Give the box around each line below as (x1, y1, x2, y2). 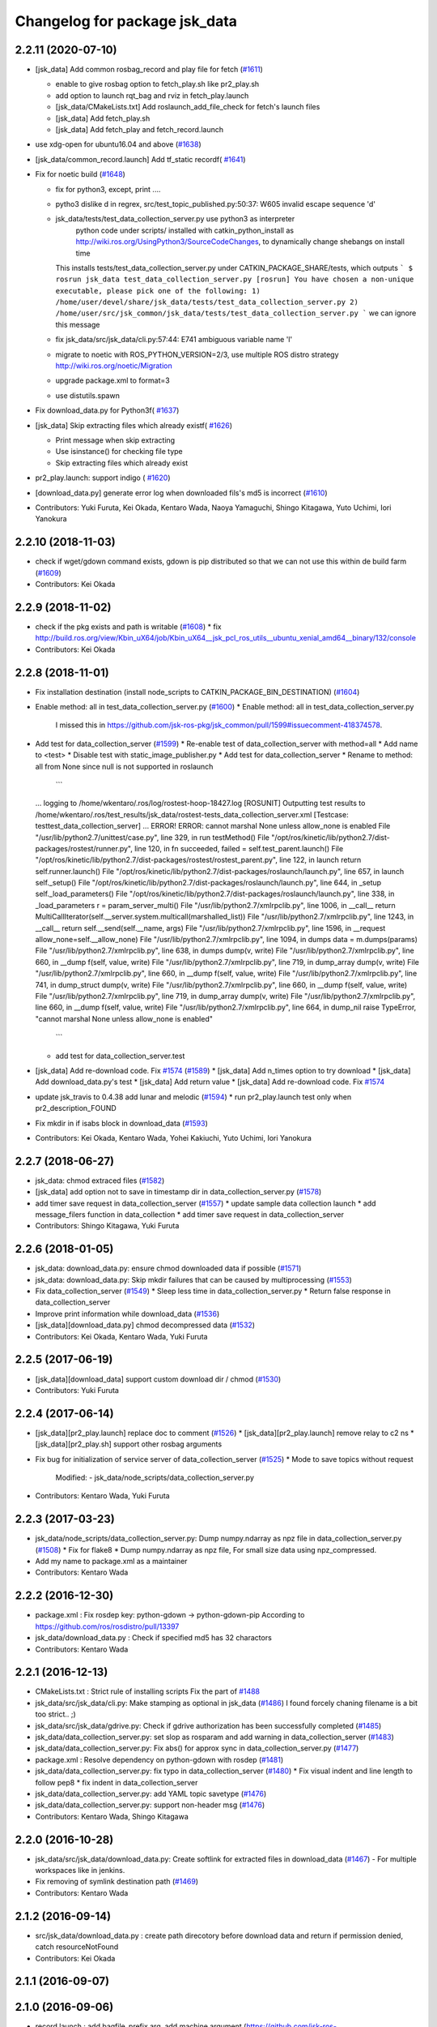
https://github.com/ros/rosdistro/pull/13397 (35, 1622, 180, 1631)
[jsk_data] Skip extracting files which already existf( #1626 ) (35, 420, 233, 430)
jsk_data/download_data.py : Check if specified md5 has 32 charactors (35, 1633, 273, 1643)
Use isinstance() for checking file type (55, 447, 184, 456)
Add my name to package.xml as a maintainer (35, 1557, 188, 1566)
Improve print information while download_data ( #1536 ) (35, 1309, 220, 1318)
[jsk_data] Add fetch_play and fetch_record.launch (55, 125, 224, 135)
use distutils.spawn (55, 390, 121, 401)
